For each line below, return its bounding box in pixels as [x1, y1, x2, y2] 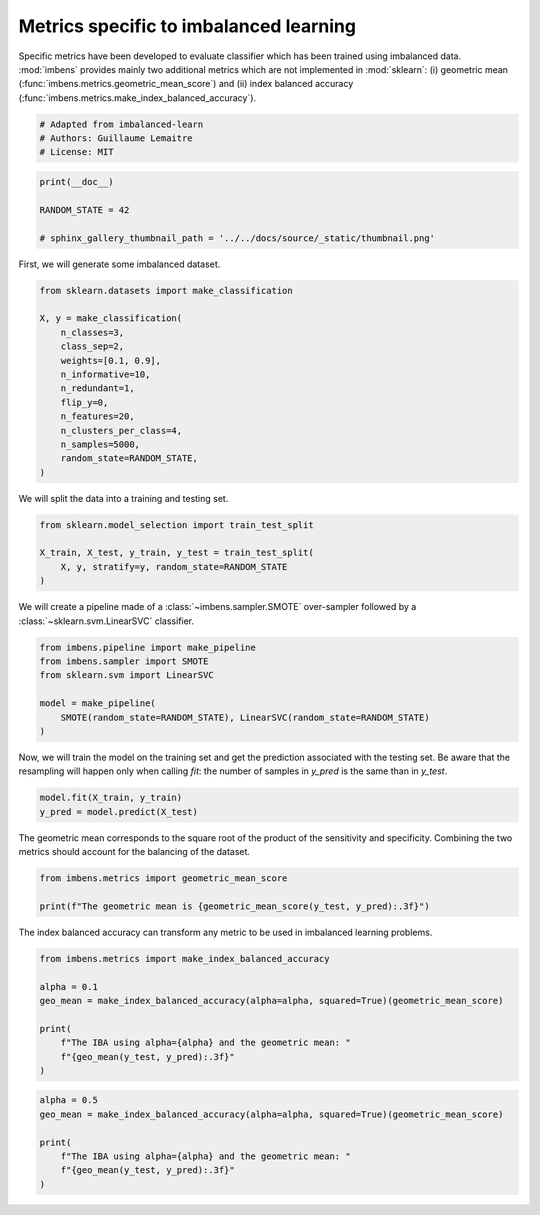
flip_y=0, [60, 396, 109, 408]
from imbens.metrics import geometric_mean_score [39, 873, 288, 884]
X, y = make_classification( [39, 313, 183, 324]
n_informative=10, [60, 368, 151, 380]
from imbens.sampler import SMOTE [39, 655, 209, 667]
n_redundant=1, [60, 383, 135, 394]
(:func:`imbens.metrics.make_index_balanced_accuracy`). [18, 91, 257, 104]
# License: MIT [39, 146, 114, 158]
